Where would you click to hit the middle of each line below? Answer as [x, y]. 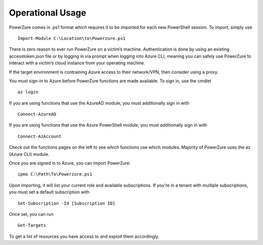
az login [28, 92]
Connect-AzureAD [37, 114]
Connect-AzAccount [40, 136]
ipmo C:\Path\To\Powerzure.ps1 [55, 174]
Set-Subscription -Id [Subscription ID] [66, 203]
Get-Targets [32, 226]
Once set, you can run [31, 214]
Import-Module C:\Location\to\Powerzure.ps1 [72, 38]
